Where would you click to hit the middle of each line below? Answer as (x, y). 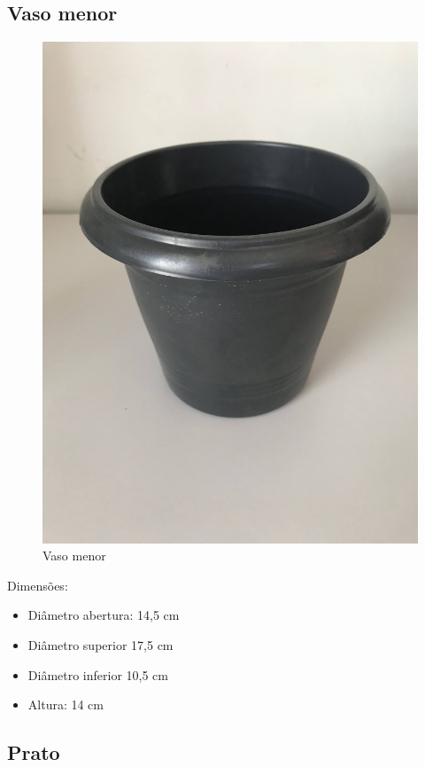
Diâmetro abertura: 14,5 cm (104, 615)
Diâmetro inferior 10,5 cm (98, 674)
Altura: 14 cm (66, 704)
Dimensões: (38, 585)
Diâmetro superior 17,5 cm (100, 644)
